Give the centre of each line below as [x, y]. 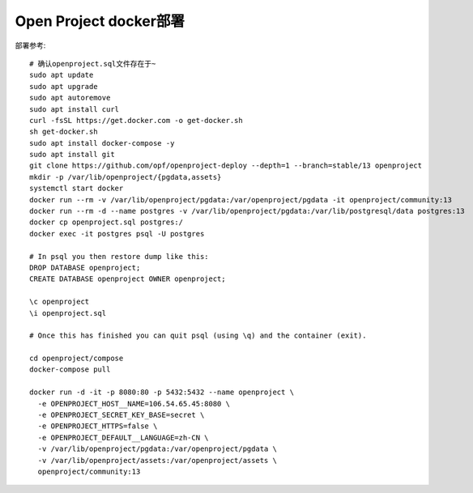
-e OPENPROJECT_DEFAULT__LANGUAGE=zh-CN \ [124, 438]
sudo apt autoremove [70, 98]
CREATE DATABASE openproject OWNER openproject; [128, 279]
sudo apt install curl [75, 109]
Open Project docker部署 [100, 21]
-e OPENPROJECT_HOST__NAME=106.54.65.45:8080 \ [134, 404]
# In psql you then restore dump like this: [119, 256]
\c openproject [60, 302]
